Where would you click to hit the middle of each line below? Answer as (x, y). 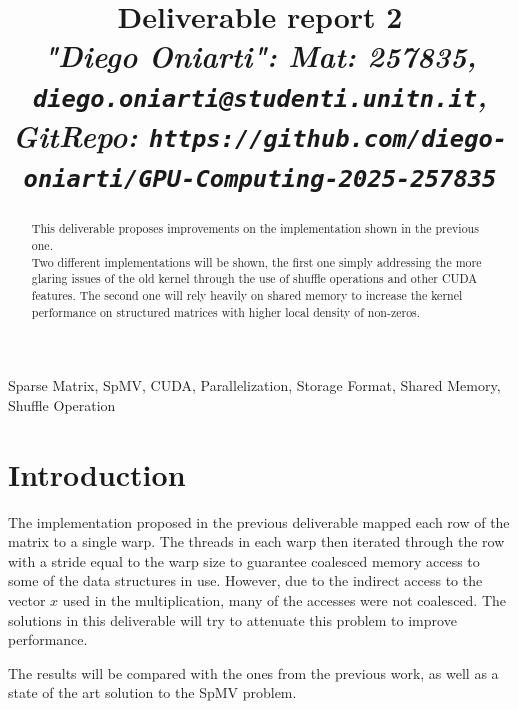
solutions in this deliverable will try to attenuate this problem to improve (232, 619)
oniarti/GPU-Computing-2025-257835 (260, 179)
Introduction (97, 473)
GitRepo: (75, 135)
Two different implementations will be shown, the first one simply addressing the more (256, 261)
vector (27, 599)
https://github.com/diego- (328, 138)
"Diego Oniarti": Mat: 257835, (260, 56)
